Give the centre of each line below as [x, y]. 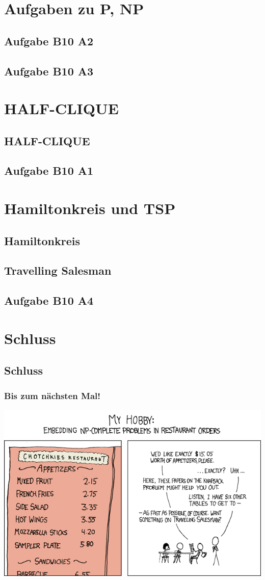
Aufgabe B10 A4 [49, 300]
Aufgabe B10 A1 [49, 170]
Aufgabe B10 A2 [49, 41]
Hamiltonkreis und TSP [90, 208]
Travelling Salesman [58, 270]
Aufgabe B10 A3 [49, 71]
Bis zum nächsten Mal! [52, 395]
